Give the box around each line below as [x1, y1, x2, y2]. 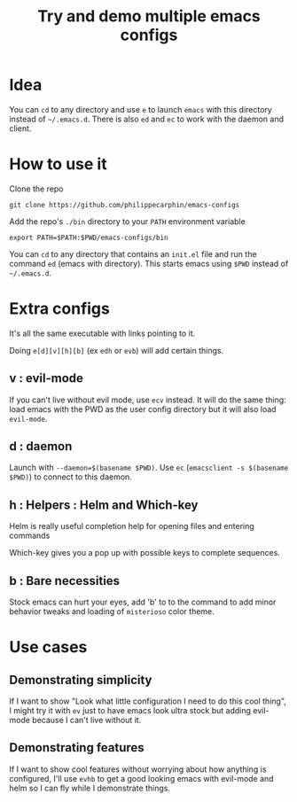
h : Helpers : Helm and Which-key [9, 497, 199, 512]
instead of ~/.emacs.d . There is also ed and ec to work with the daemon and [9, 113, 285, 124]
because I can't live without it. [32, 715, 142, 726]
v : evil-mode [9, 370, 84, 386]
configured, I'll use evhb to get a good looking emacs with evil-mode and [9, 773, 274, 783]
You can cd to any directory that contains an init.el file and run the [9, 248, 257, 259]
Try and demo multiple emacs [36, 6, 262, 27]
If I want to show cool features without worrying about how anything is [9, 764, 267, 775]
